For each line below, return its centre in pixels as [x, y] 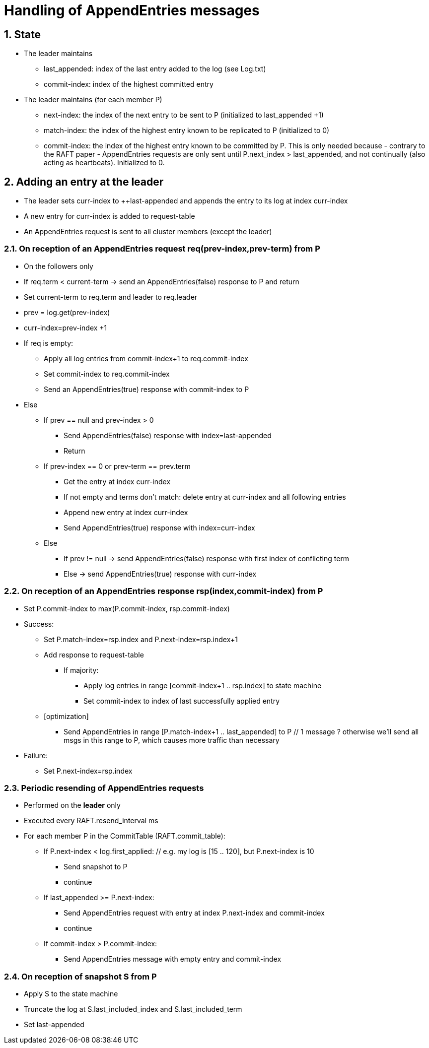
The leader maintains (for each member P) [93, 100]
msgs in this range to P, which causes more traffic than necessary [172, 740]
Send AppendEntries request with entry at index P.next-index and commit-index [194, 913]
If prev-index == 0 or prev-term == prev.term [117, 466]
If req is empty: [49, 343]
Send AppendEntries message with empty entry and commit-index [173, 959]
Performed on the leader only [72, 805]
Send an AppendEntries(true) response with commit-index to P [146, 389]
